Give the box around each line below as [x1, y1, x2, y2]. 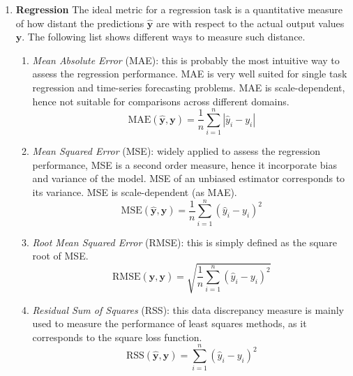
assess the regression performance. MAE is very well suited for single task [32, 66, 347, 81]
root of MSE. [32, 248, 89, 263]
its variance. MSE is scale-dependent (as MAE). [32, 185, 237, 200]
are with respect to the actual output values [156, 15, 345, 30]
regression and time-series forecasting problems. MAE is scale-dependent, [32, 80, 345, 94]
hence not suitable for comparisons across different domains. [32, 93, 290, 108]
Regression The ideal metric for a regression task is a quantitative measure [15, 2, 343, 16]
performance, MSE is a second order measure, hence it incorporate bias [32, 157, 337, 172]
